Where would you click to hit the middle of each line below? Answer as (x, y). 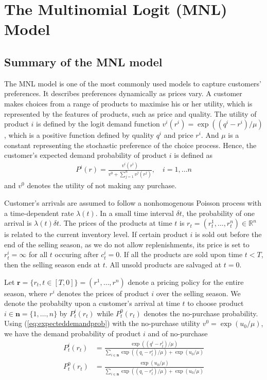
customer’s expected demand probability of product (86, 155)
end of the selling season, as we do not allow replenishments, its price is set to (127, 244)
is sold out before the (228, 234)
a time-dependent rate (39, 213)
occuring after (77, 254)
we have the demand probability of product (73, 333)
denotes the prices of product (103, 293)
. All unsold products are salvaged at (163, 265)
